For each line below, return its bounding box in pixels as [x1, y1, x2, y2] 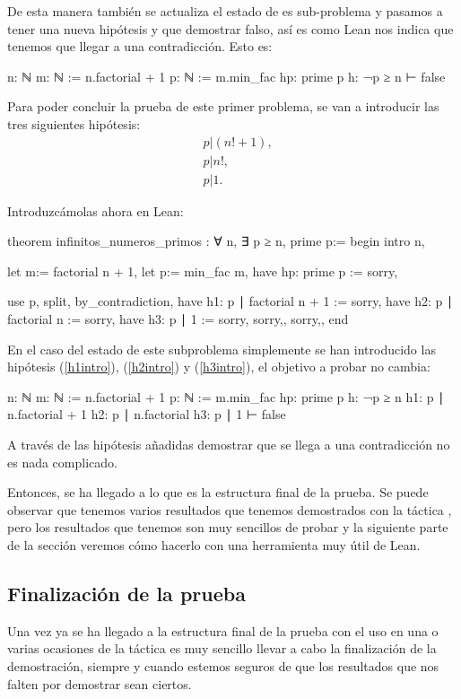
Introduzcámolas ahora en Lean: [7, 201, 184, 220]
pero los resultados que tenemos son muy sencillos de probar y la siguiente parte [7, 518, 448, 537]
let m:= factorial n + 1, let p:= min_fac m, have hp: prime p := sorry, [7, 261, 398, 280]
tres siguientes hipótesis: [7, 114, 141, 133]
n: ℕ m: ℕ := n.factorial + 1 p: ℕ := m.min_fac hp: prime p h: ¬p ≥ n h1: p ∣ [7, 387, 445, 406]
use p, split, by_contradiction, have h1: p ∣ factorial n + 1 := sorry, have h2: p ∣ [7, 292, 454, 310]
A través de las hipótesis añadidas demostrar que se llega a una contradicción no [7, 435, 450, 453]
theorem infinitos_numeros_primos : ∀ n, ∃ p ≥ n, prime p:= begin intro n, [7, 232, 425, 250]
